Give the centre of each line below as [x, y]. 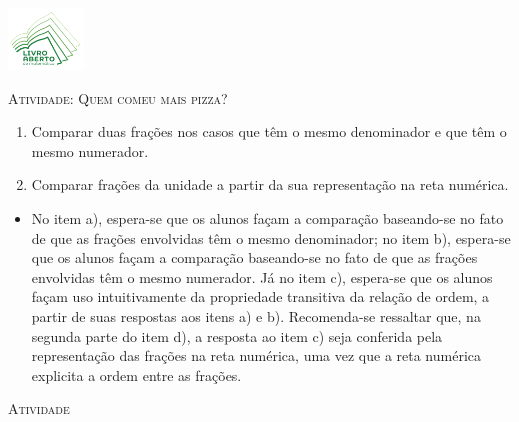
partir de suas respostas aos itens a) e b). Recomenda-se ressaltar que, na [256, 316]
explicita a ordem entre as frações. [136, 374]
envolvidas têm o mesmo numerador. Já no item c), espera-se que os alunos [262, 276]
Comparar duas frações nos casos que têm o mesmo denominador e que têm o [269, 131]
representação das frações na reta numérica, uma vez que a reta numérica [256, 355]
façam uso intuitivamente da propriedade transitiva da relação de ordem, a [260, 296]
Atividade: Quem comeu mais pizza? [118, 97]
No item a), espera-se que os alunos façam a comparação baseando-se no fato [267, 218]
